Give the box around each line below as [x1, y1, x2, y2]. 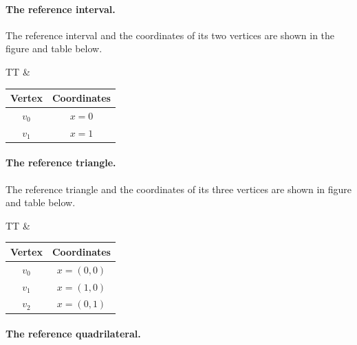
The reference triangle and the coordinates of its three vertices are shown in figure [6, 181, 352, 196]
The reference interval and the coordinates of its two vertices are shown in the [6, 27, 335, 42]
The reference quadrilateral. [6, 326, 141, 341]
